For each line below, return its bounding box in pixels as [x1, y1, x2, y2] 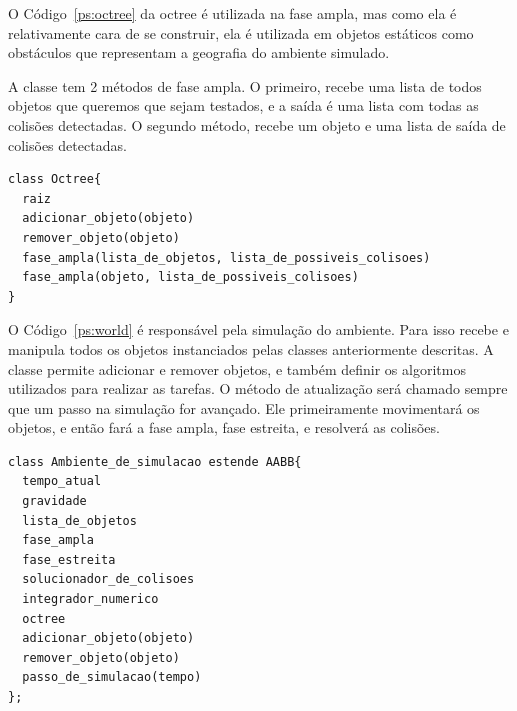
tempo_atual [22, 474, 102, 489]
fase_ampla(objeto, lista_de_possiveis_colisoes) [22, 270, 359, 285]
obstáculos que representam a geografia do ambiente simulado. [8, 42, 390, 63]
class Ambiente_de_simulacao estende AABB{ [8, 454, 302, 469]
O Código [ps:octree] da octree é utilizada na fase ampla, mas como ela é [8, 3, 457, 23]
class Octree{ [8, 172, 102, 187]
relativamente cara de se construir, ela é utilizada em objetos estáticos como [8, 22, 474, 43]
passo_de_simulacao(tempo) [22, 670, 202, 685]
